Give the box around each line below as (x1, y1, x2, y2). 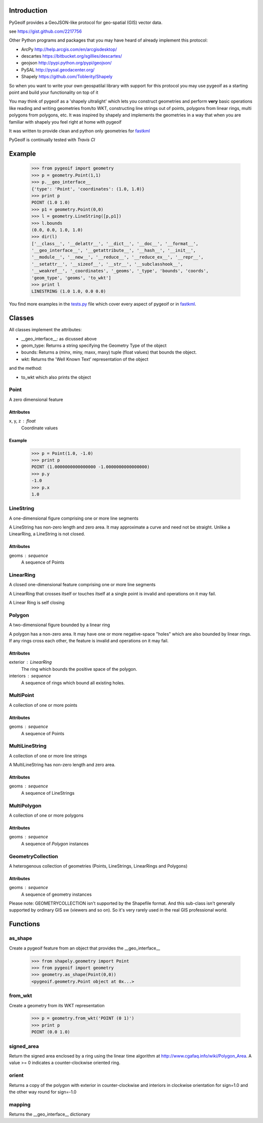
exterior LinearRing (9, 659, 52, 665)
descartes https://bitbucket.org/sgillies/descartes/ (21, 53, 122, 59)
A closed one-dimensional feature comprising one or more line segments (9, 582, 156, 588)
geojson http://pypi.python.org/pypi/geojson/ (21, 60, 112, 66)
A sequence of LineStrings (21, 790, 75, 796)
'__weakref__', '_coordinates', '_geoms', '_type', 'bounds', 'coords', (31, 268, 209, 274)
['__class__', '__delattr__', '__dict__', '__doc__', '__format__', (31, 241, 199, 246)
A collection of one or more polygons (9, 812, 84, 818)
